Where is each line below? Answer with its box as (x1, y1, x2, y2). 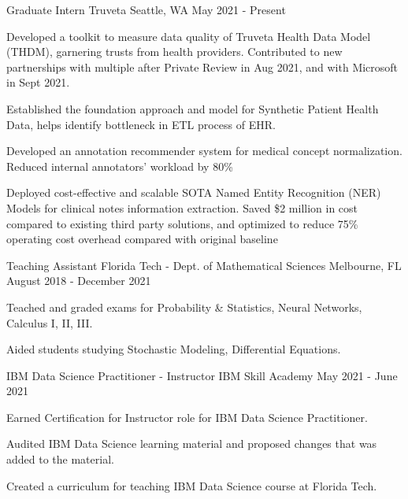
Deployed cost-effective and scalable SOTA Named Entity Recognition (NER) (6, 184, 381, 201)
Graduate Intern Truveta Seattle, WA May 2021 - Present (6, 2, 286, 17)
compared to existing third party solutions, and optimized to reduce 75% (6, 215, 358, 231)
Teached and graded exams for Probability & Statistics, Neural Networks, (6, 298, 362, 315)
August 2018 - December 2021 (6, 272, 151, 289)
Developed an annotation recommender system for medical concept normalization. (6, 142, 402, 159)
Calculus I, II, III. (6, 314, 93, 331)
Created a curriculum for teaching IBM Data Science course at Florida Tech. (6, 477, 377, 493)
